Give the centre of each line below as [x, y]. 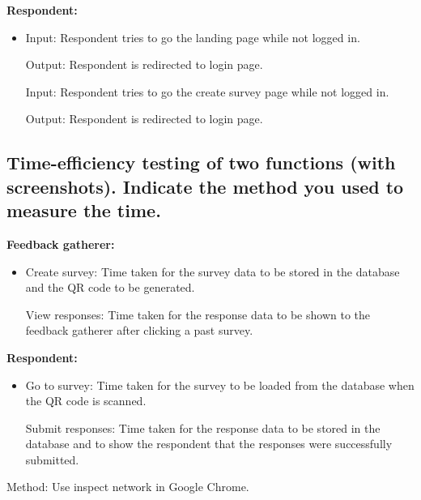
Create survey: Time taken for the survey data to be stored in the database [213, 271]
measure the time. [84, 210]
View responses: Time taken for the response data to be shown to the [198, 314]
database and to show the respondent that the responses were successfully [209, 444]
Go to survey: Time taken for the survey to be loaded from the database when [220, 385]
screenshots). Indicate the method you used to [205, 186]
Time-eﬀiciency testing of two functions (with [201, 162]
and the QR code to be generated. [110, 287]
